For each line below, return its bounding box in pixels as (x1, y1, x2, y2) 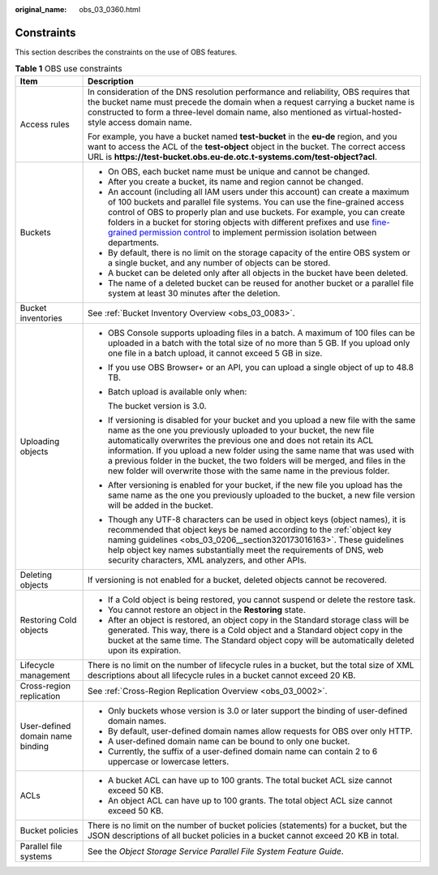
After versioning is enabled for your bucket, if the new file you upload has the (107, 479, 403, 490)
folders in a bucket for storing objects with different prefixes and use (107, 216, 370, 227)
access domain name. (108, 116, 192, 127)
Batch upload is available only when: (107, 386, 247, 397)
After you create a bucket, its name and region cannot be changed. (107, 175, 364, 187)
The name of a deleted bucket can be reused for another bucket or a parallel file (107, 277, 414, 288)
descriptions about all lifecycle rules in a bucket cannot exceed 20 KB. (87, 670, 356, 681)
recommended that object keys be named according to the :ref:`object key (107, 524, 393, 535)
